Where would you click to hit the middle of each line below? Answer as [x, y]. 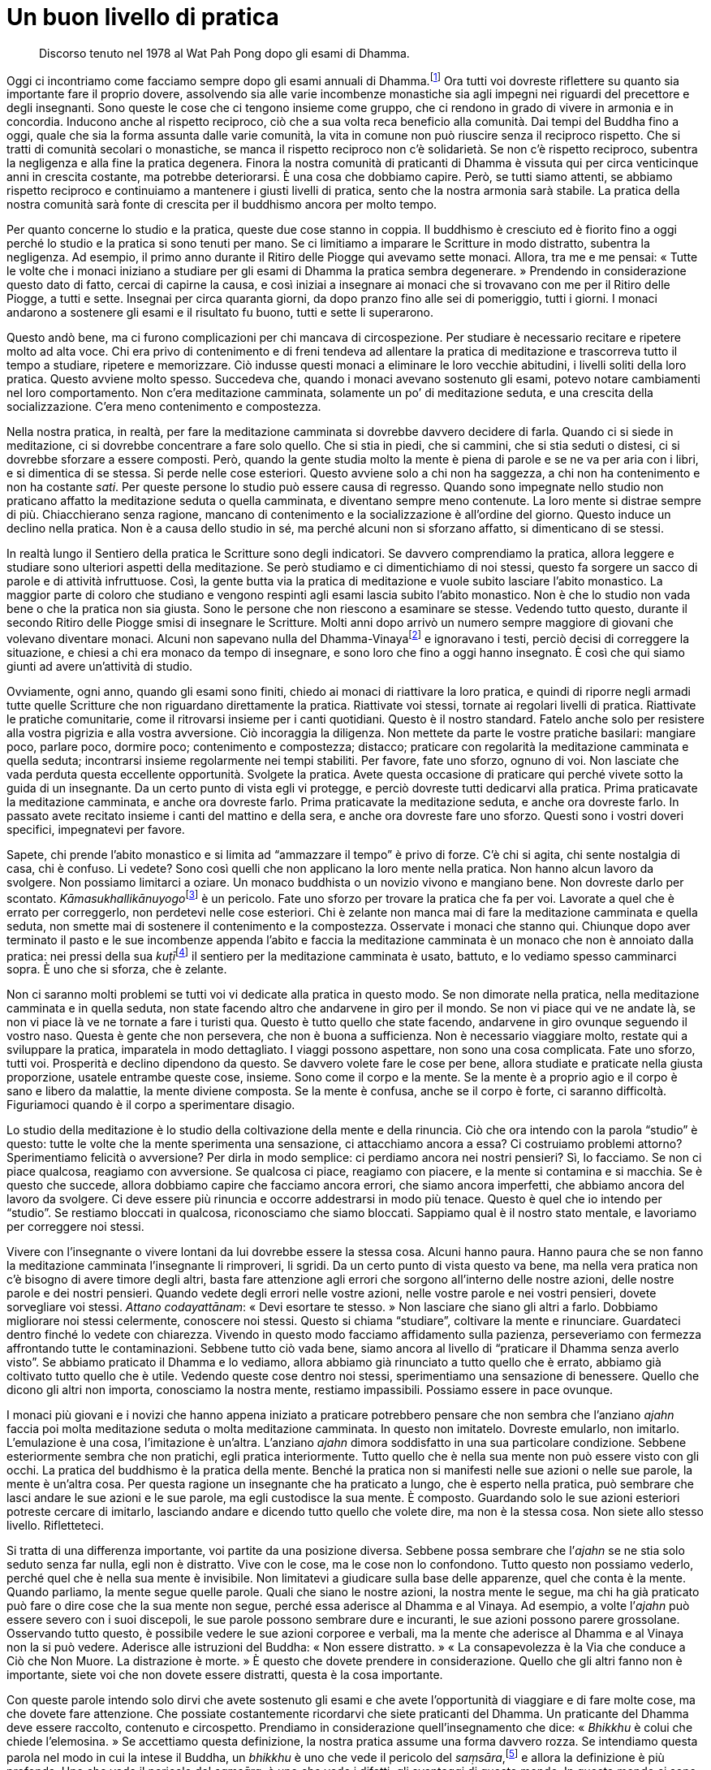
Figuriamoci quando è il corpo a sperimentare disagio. [151, 1105]
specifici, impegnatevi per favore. [96, 830]
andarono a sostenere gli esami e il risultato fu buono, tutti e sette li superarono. [220, 313]
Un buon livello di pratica [143, 17]
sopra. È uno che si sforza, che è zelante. [117, 969]
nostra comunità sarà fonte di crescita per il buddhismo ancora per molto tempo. [222, 205]
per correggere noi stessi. [75, 1227]
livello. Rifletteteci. [56, 1526]
